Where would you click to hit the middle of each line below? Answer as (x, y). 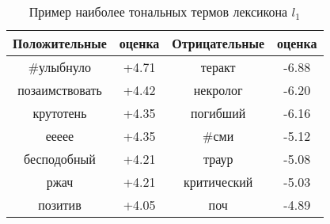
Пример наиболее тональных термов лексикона (158, 11)
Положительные (60, 43)
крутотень (60, 113)
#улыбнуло (60, 67)
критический (218, 182)
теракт (218, 67)
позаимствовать (60, 90)
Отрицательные (218, 43)
